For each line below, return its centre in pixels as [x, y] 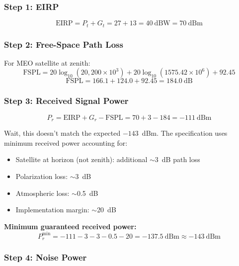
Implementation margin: [52, 210]
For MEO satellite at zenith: [47, 62]
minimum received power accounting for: [66, 142]
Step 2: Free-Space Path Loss [64, 44]
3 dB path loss [177, 159]
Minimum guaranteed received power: [70, 226]
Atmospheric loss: [42, 193]
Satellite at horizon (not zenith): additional [81, 159]
